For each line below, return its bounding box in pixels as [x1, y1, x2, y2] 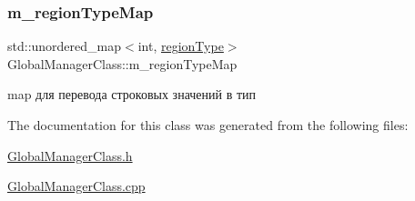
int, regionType [137, 36, 224, 55]
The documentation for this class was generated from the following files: [7, 116, 409, 134]
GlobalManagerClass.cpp [7, 176, 146, 196]
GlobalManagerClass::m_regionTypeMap [7, 54, 238, 73]
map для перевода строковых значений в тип [7, 85, 257, 104]
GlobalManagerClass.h [7, 146, 133, 165]
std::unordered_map [7, 36, 122, 55]
